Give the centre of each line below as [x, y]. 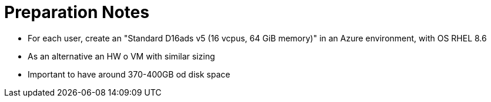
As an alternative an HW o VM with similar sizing [121, 56]
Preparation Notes [77, 12]
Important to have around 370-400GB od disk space [129, 74]
